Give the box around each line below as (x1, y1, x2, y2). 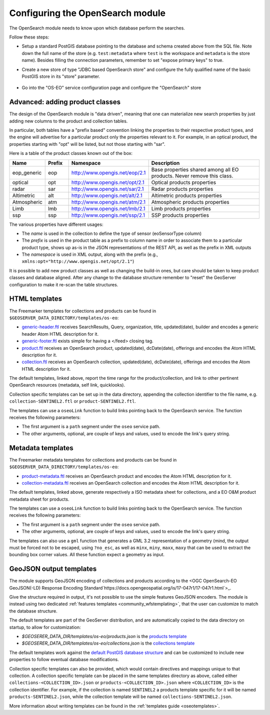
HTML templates (9, 295, 62, 303)
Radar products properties (151, 185, 213, 192)
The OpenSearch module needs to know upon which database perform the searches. (9, 25, 185, 31)
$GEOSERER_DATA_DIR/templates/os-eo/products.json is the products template (21, 634, 187, 640)
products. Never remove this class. (151, 172, 233, 179)
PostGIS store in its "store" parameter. (21, 73, 100, 79)
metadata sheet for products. (9, 496, 69, 502)
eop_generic (12, 169, 42, 176)
